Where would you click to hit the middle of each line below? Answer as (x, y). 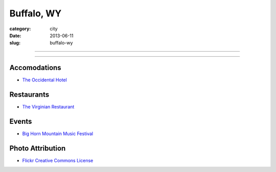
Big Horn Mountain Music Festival (58, 134)
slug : (15, 43)
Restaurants (29, 95)
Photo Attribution (38, 148)
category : (20, 29)
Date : (15, 35)
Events (21, 121)
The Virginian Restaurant (48, 107)
